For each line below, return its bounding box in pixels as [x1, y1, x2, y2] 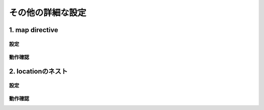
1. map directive [9, 26, 58, 34]
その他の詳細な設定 [9, 7, 87, 18]
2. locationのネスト [9, 67, 68, 75]
